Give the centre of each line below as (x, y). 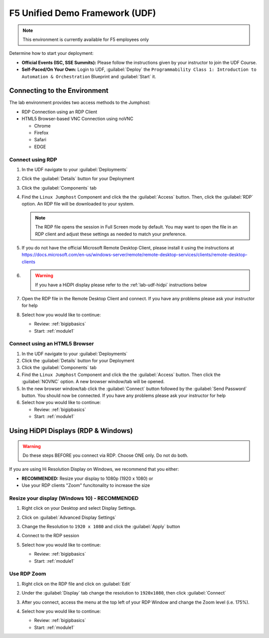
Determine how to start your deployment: (52, 53)
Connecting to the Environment (59, 91)
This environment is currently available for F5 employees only (86, 39)
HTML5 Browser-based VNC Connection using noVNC (77, 119)
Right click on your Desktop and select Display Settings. (79, 508)
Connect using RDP (33, 160)
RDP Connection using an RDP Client (59, 112)
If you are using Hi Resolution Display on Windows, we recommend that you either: (94, 469)
